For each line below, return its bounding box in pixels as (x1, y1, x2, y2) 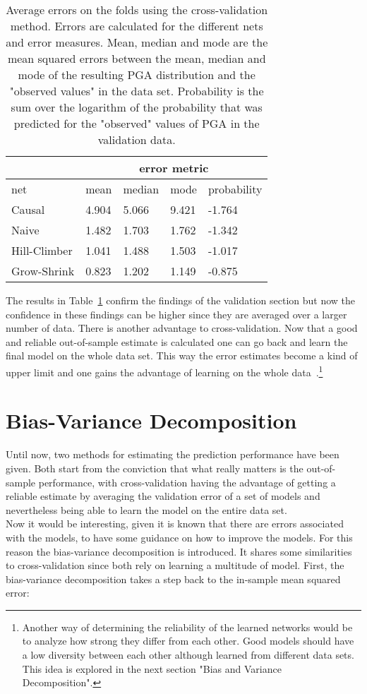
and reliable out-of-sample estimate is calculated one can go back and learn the (6, 334, 348, 349)
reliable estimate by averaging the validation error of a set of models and (6, 489, 320, 503)
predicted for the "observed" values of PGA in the (13, 115, 260, 131)
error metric (139, 160, 209, 176)
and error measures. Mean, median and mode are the (6, 34, 268, 50)
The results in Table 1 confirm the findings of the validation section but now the (6, 293, 356, 307)
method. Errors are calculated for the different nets (10, 18, 263, 34)
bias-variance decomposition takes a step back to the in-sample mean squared (6, 571, 341, 586)
